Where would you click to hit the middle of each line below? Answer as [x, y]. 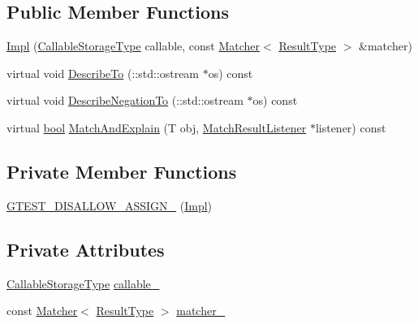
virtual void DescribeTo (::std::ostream [103, 73]
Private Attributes [86, 249]
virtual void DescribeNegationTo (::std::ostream [125, 100]
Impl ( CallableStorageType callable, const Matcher [134, 46]
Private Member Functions [122, 171]
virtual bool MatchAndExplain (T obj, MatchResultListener [157, 127]
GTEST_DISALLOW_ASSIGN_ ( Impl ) [110, 205]
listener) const [351, 127]
